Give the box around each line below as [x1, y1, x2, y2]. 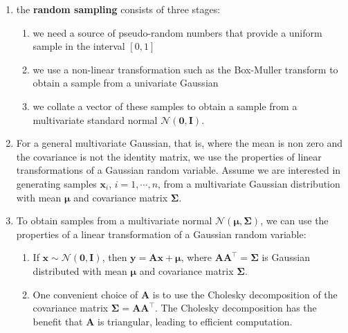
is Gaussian [262, 250, 310, 264]
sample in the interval [33, 39, 125, 53]
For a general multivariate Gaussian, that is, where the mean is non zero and [16, 136, 343, 150]
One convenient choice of [33, 287, 138, 301]
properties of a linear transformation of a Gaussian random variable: [16, 226, 306, 241]
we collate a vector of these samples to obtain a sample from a [33, 98, 297, 113]
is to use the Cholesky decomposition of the [152, 287, 338, 301]
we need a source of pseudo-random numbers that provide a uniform [33, 25, 322, 39]
